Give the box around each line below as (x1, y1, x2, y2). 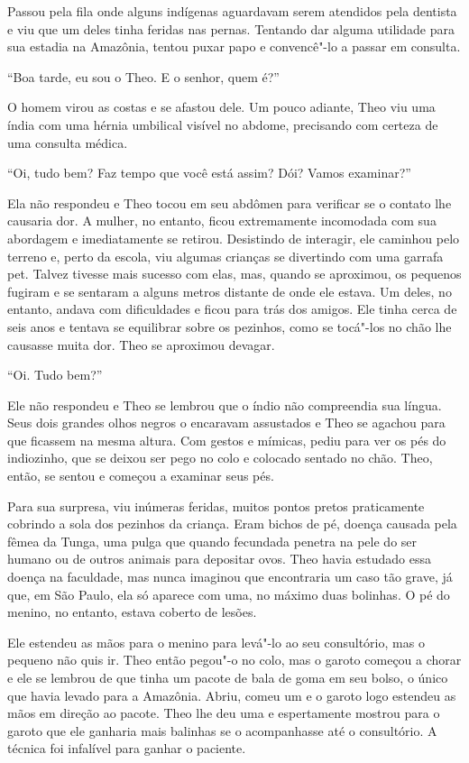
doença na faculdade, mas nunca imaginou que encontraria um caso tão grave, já (7, 567, 453, 586)
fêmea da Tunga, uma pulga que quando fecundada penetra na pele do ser (7, 531, 418, 550)
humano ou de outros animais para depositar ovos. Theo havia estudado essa (7, 549, 432, 568)
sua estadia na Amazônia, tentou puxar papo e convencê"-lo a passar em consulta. (7, 37, 461, 56)
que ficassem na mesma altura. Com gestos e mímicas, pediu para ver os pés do (7, 430, 446, 449)
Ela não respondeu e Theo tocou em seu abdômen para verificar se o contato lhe (7, 193, 452, 212)
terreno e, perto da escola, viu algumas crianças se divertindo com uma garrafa (7, 246, 444, 265)
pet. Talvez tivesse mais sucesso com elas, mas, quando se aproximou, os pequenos (7, 264, 462, 283)
